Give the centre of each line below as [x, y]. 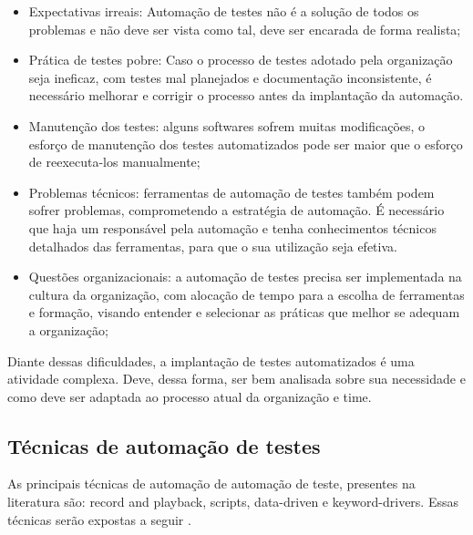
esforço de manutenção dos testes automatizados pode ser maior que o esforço [246, 144]
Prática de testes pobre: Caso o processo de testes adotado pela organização [241, 60]
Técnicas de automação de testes [164, 445]
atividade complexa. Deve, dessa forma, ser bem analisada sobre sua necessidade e [236, 379]
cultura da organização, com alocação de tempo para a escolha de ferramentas [247, 294]
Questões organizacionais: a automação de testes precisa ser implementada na [245, 277]
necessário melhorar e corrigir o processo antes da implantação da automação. [246, 95]
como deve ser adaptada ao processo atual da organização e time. [190, 396]
